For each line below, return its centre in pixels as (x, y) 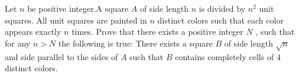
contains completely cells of (225, 56)
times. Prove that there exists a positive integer (157, 32)
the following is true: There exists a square (135, 43)
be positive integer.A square (78, 8)
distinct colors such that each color (220, 20)
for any (18, 43)
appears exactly (33, 32)
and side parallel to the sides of (61, 56)
